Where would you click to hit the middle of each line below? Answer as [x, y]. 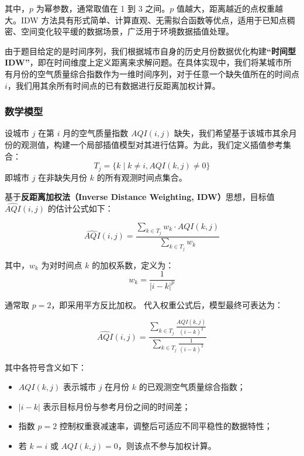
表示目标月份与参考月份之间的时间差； [117, 406]
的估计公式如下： [80, 208]
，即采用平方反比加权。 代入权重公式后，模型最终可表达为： [167, 304]
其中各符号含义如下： [46, 367]
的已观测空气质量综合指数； [192, 387]
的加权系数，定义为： [133, 265]
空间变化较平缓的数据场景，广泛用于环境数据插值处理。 [127, 31]
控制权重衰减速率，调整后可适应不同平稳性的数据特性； [166, 426]
